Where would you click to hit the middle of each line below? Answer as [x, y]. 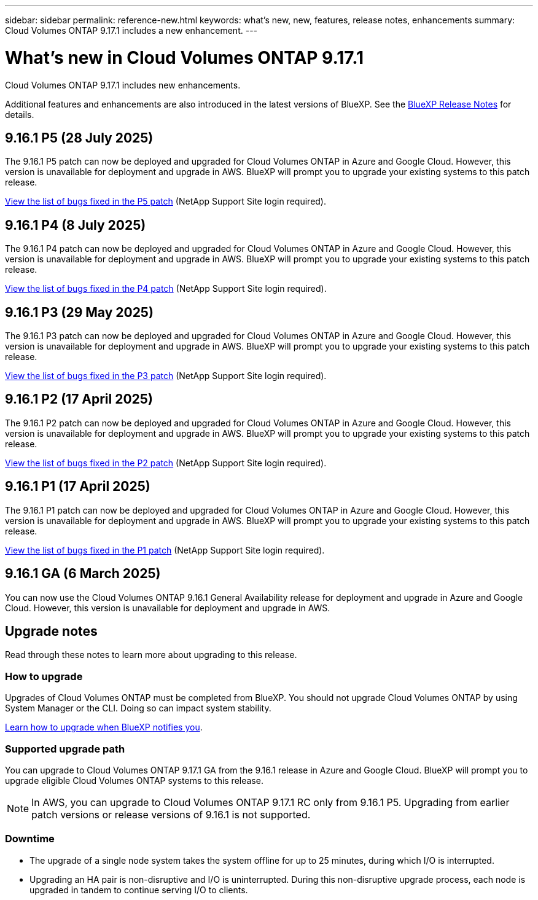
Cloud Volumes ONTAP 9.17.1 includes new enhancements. [123, 85]
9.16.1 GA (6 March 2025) [83, 574]
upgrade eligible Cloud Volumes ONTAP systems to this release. [134, 780]
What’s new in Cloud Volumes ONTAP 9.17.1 [185, 57]
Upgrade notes [51, 631]
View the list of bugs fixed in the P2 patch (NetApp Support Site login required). [166, 463]
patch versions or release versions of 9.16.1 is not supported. [171, 814]
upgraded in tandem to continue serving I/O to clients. [139, 890]
